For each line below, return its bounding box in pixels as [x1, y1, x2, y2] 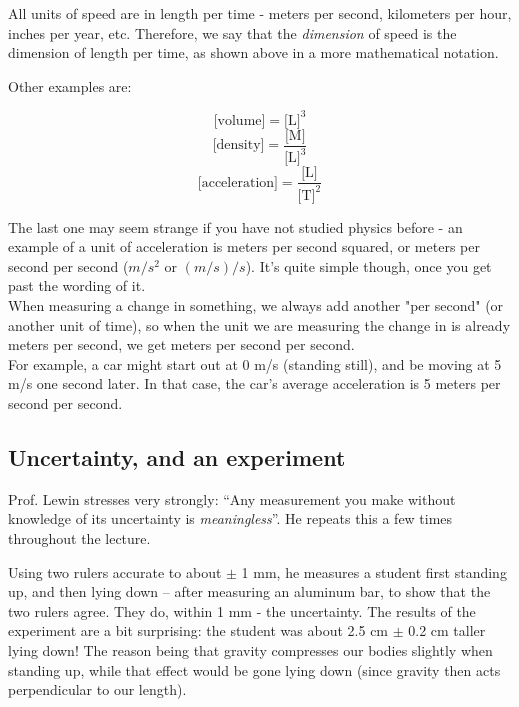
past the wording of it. [8, 275, 146, 296]
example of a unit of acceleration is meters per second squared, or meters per [8, 236, 480, 257]
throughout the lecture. [8, 528, 151, 549]
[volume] [213, 113, 266, 128]
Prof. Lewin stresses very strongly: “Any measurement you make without [8, 488, 456, 509]
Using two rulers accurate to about [8, 561, 222, 582]
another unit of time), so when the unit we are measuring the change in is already [8, 314, 511, 335]
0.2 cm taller [408, 620, 486, 641]
